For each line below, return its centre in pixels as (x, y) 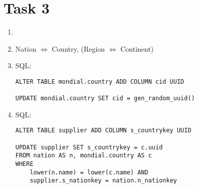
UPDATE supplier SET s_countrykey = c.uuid (89, 147)
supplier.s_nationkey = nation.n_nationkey (103, 181)
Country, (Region (78, 48)
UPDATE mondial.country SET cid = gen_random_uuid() (105, 99)
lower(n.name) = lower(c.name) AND (89, 172)
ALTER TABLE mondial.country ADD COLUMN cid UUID (100, 81)
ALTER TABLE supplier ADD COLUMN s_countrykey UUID (103, 131)
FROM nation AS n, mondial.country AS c (83, 156)
